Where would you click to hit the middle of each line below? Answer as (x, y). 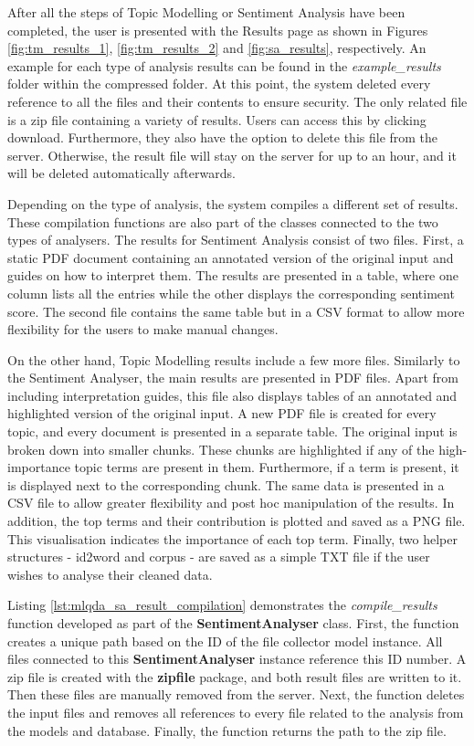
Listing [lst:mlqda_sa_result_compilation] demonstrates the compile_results (222, 605)
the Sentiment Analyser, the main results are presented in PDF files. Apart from (233, 378)
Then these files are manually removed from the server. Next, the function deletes (236, 694)
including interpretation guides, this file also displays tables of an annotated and (232, 395)
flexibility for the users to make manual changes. (143, 329)
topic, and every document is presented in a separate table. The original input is (232, 431)
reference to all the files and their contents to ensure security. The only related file (237, 101)
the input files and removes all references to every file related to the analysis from (236, 712)
